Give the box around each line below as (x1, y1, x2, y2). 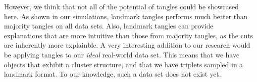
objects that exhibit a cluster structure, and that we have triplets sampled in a (4, 59, 243, 69)
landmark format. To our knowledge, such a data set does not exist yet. (4, 69, 221, 79)
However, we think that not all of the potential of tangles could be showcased (4, 1, 239, 11)
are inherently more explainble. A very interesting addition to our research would (4, 40, 251, 50)
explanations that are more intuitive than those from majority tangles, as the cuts (4, 30, 253, 40)
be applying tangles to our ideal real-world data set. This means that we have (4, 49, 240, 59)
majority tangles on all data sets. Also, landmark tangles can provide (4, 21, 213, 31)
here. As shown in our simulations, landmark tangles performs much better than (4, 11, 248, 21)
